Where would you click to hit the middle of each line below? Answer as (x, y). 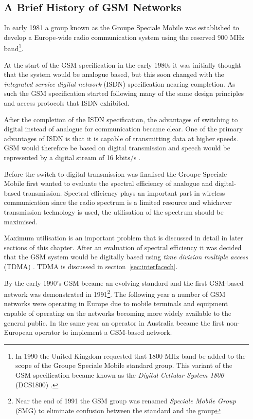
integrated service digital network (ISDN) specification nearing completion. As (120, 83)
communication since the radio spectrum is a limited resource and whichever (118, 202)
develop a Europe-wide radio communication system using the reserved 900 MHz (124, 37)
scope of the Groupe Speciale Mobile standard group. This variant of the (124, 365)
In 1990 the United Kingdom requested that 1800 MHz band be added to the (130, 355)
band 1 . (14, 48)
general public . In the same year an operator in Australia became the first (114, 322)
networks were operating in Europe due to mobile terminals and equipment (116, 303)
